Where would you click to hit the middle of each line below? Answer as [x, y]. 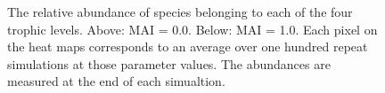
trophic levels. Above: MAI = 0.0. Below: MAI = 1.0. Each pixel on [192, 29]
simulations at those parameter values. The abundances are [169, 63]
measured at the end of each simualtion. [116, 81]
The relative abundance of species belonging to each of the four [180, 12]
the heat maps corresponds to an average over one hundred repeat [188, 46]
